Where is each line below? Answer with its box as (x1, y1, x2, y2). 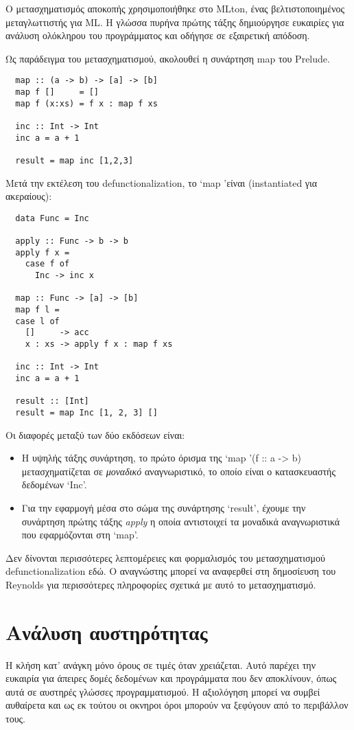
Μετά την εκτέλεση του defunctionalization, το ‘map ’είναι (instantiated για (5, 175, 318, 190)
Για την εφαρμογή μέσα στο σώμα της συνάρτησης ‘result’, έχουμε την (21, 501, 306, 514)
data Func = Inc (15, 213, 89, 223)
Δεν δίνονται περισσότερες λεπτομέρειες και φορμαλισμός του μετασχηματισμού (5, 550, 325, 564)
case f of (25, 259, 70, 269)
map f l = (15, 305, 60, 315)
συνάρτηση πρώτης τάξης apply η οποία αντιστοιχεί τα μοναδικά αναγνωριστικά (21, 514, 340, 528)
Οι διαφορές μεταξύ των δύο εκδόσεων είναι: (5, 427, 185, 442)
